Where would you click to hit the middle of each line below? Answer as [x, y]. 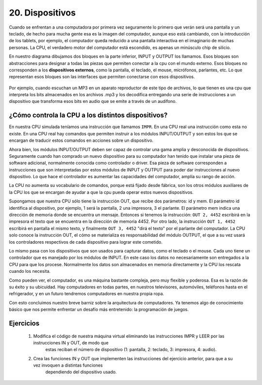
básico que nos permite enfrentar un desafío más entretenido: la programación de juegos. [99, 310]
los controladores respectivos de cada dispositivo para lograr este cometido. [86, 242]
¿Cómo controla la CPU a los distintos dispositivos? [88, 115]
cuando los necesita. [30, 271]
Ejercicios [24, 323]
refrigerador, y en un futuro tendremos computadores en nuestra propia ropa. [87, 294]
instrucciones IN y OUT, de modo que [71, 343]
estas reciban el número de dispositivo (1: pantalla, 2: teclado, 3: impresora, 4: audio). [131, 350]
